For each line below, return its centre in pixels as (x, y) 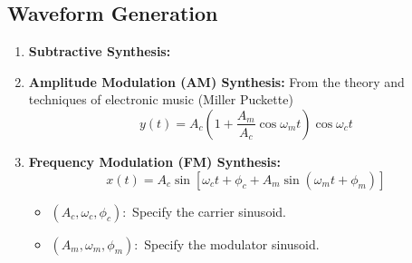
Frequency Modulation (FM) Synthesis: (154, 161)
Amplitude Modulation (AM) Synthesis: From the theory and (216, 81)
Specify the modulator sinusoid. (232, 244)
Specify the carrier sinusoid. (209, 211)
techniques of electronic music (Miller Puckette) (161, 99)
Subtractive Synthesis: (100, 51)
